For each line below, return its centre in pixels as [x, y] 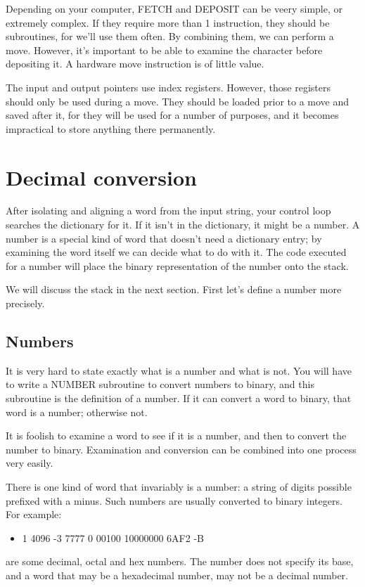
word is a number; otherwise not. [77, 412]
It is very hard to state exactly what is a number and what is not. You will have [179, 370]
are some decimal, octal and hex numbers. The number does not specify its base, [180, 561]
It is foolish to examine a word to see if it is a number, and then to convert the [176, 436]
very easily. [30, 463]
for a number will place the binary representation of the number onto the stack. [177, 265]
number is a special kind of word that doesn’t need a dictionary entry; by [164, 238]
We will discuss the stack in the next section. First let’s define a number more [174, 289]
